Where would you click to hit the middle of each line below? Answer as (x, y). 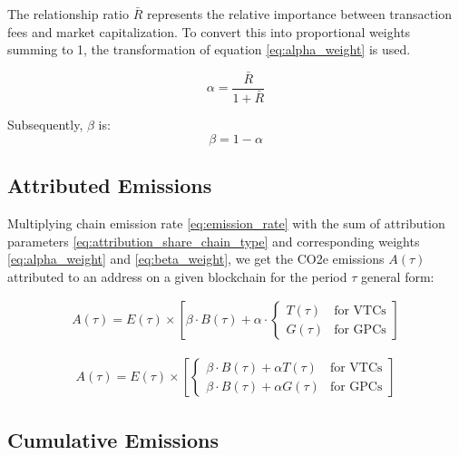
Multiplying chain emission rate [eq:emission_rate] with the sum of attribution (226, 223)
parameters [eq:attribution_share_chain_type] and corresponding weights (214, 241)
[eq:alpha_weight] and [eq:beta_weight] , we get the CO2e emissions (196, 259)
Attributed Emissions (110, 185)
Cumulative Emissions (113, 439)
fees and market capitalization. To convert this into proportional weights (209, 31)
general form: (397, 276)
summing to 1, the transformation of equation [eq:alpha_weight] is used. (209, 49)
